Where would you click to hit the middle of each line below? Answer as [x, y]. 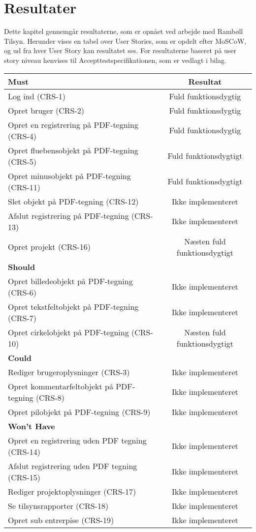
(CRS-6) [22, 292]
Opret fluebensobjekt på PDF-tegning [73, 150]
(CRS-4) [22, 136]
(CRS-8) [50, 397]
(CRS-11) [24, 187]
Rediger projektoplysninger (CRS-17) [72, 491]
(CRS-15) [24, 477]
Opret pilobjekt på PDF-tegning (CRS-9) [79, 412]
